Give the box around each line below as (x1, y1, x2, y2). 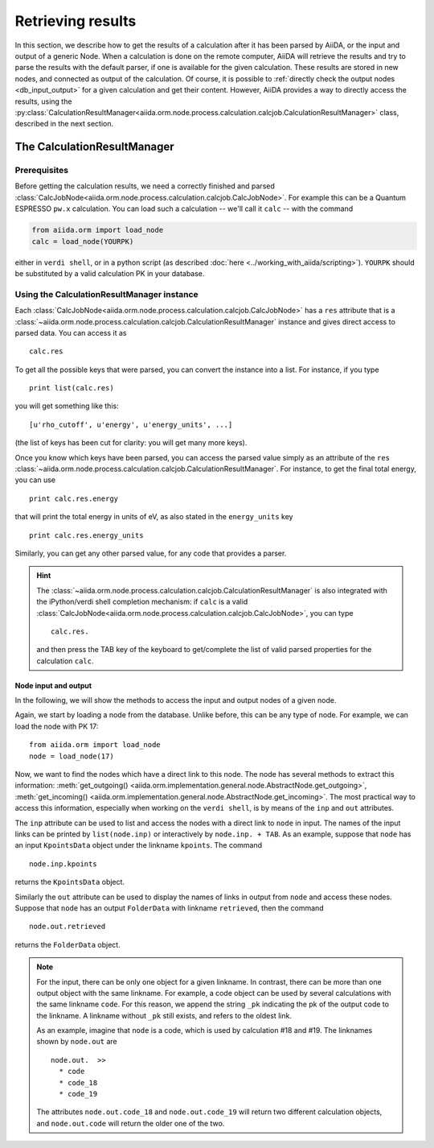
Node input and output (14, 680, 92, 690)
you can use (14, 475, 56, 485)
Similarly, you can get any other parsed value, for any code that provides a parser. (14, 548, 287, 558)
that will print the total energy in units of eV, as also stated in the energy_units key (14, 512, 293, 522)
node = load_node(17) (29, 751, 114, 761)
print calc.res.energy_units (29, 531, 144, 539)
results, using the (14, 97, 72, 106)
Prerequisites (14, 165, 68, 176)
